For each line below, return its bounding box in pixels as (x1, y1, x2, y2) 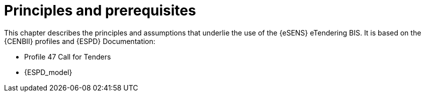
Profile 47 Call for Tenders (24, 52, 111, 61)
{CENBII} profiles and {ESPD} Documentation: (4, 36, 155, 45)
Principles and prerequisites (4, 2, 196, 19)
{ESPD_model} (24, 67, 72, 76)
